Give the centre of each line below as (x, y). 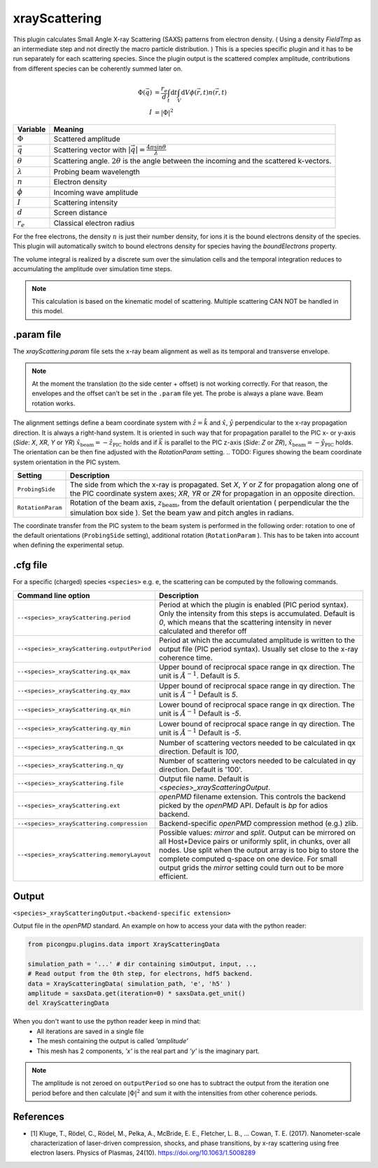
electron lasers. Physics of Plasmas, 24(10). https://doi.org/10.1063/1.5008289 (143, 1153)
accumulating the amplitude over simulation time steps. (93, 269)
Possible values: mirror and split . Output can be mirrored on (257, 833)
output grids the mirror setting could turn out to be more (251, 868)
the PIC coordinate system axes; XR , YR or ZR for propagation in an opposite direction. (212, 494)
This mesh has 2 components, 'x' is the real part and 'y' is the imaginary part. (148, 1051)
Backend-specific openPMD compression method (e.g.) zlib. (258, 824)
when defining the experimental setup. (69, 545)
